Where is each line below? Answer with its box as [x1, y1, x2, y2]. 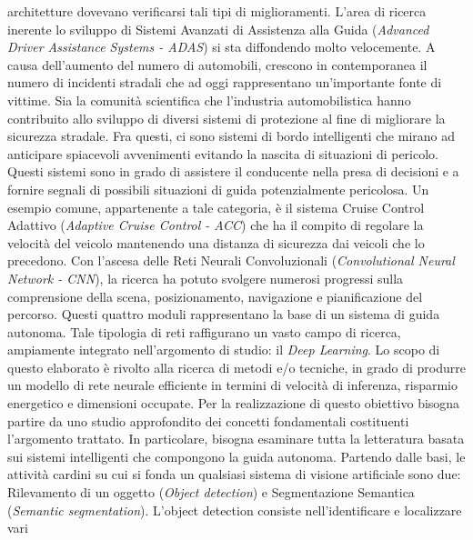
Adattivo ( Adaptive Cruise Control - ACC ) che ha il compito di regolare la [7, 215, 424, 235]
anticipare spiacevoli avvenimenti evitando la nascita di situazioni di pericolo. [7, 144, 438, 163]
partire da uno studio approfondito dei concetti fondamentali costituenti [7, 411, 409, 430]
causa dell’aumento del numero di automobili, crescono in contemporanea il [7, 55, 428, 74]
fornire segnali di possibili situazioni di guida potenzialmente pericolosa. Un [7, 179, 429, 198]
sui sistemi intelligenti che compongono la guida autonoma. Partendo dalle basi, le [7, 446, 466, 465]
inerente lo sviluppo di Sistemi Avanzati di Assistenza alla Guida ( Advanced [7, 19, 429, 38]
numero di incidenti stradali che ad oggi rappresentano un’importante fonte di [7, 73, 442, 92]
